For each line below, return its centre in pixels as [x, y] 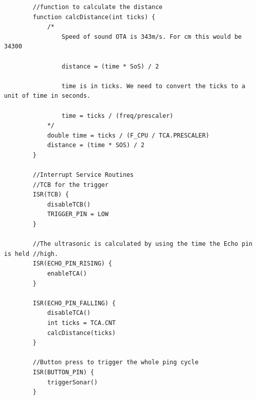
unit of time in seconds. [47, 96]
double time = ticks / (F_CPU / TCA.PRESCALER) [128, 135]
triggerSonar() [72, 382]
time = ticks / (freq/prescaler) [117, 116]
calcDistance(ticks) [81, 333]
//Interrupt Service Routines [83, 175]
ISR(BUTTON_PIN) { [63, 372]
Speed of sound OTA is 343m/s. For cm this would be [152, 37]
